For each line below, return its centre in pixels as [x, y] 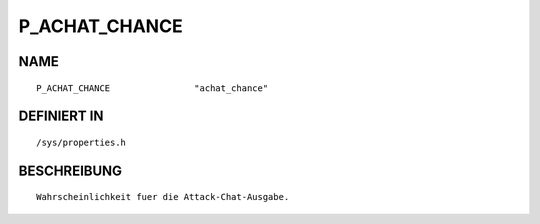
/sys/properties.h [81, 142]
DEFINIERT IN [61, 116]
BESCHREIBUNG [70, 170]
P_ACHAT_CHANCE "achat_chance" [152, 88]
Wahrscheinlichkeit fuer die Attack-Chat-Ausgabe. [163, 197]
